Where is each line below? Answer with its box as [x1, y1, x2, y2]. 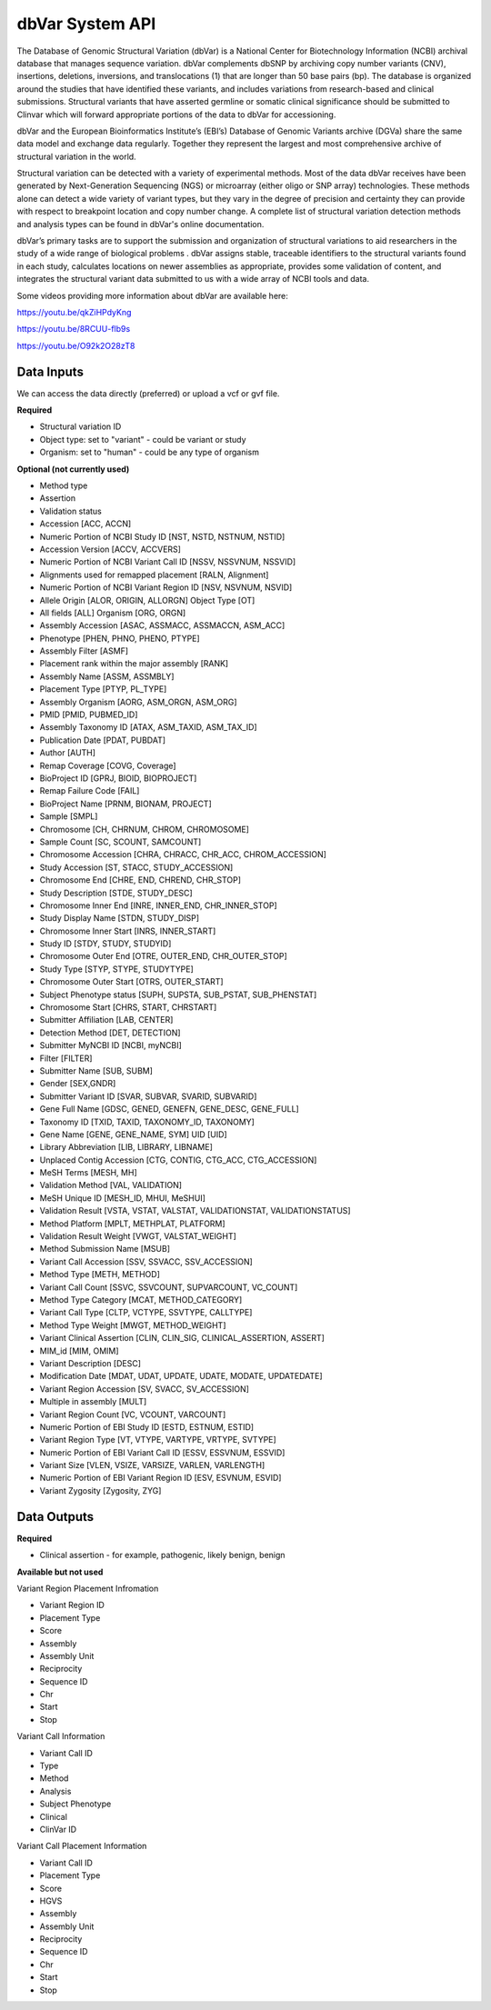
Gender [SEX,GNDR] [39, 1078, 116, 1089]
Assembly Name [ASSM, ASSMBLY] [39, 671, 175, 682]
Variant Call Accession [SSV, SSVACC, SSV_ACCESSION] [39, 1255, 254, 1267]
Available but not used [16, 1566, 104, 1577]
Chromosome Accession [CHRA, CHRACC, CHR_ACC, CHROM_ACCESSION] [39, 849, 327, 860]
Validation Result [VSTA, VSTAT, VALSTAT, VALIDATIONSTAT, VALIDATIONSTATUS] [39, 1205, 351, 1216]
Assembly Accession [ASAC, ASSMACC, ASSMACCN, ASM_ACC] [39, 620, 286, 631]
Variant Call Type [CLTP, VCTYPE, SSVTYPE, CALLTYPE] [39, 1307, 253, 1318]
